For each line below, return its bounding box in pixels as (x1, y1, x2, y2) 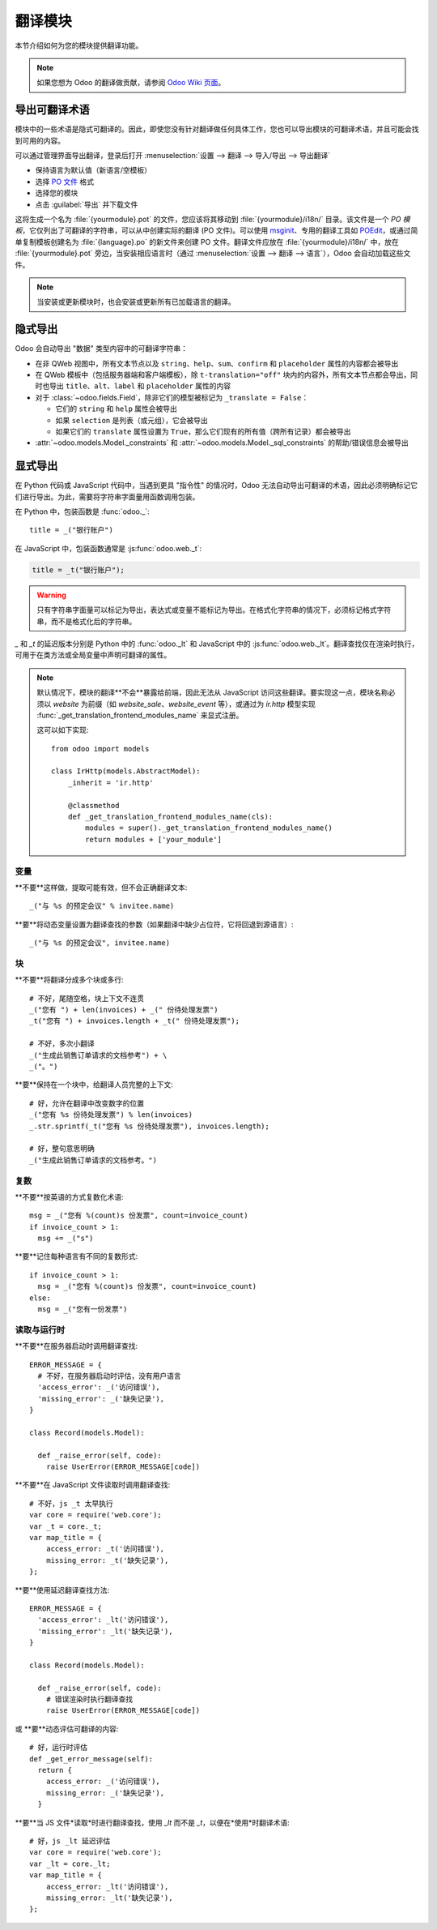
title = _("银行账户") (29, 525, 113, 535)
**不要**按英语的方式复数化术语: (15, 1192, 125, 1201)
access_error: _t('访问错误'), (45, 1544, 165, 1554)
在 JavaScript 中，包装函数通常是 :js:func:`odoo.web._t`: (15, 543, 202, 553)
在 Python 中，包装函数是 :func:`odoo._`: (15, 507, 150, 516)
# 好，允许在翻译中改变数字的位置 (29, 1098, 145, 1108)
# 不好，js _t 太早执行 (29, 1499, 113, 1508)
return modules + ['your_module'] (85, 835, 223, 844)
